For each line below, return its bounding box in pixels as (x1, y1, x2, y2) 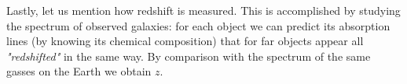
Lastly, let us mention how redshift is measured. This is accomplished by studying (6, 2, 401, 18)
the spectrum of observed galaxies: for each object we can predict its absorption (6, 17, 390, 33)
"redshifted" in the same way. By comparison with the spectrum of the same (6, 47, 371, 64)
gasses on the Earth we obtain (6, 63, 152, 79)
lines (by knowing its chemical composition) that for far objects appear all (6, 33, 364, 49)
